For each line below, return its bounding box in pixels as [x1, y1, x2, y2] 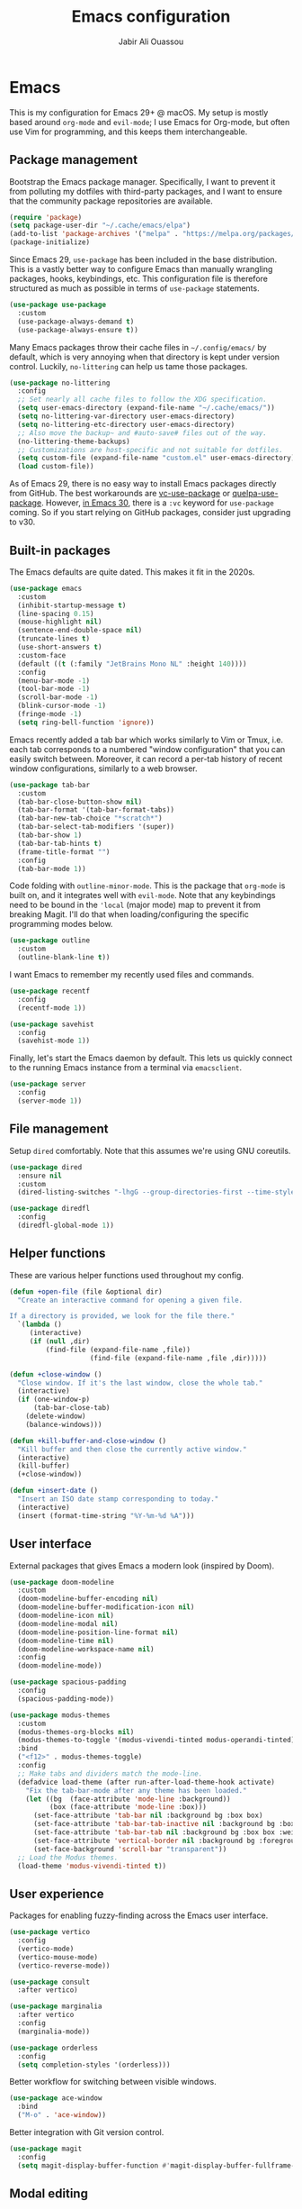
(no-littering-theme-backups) [17, 437, 130, 446]
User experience [9, 1886, 104, 1902]
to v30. [9, 516, 36, 528]
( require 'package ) [9, 213, 83, 222]
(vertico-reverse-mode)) [17, 1961, 111, 1970]
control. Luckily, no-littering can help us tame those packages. [9, 360, 248, 371]
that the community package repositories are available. [9, 195, 213, 206]
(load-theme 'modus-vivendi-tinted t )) [17, 1861, 167, 1870]
